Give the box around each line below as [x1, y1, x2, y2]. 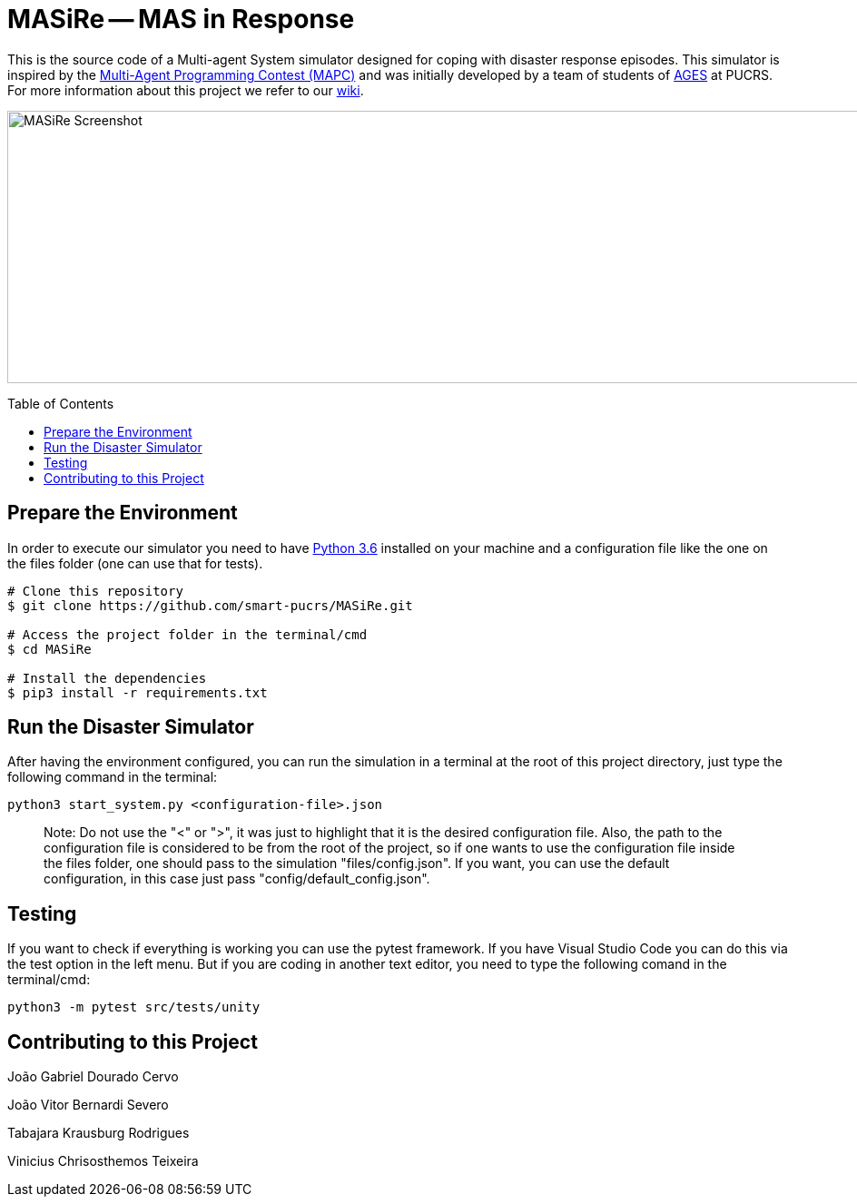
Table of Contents [7, 395, 114, 411]
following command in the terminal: [7, 769, 218, 785]
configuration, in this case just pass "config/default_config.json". [44, 871, 430, 887]
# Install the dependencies [7, 670, 207, 686]
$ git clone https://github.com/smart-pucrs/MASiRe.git [7, 597, 413, 613]
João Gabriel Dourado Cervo [7, 1069, 179, 1085]
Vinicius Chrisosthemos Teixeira [7, 1153, 199, 1169]
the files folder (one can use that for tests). [7, 555, 263, 571]
